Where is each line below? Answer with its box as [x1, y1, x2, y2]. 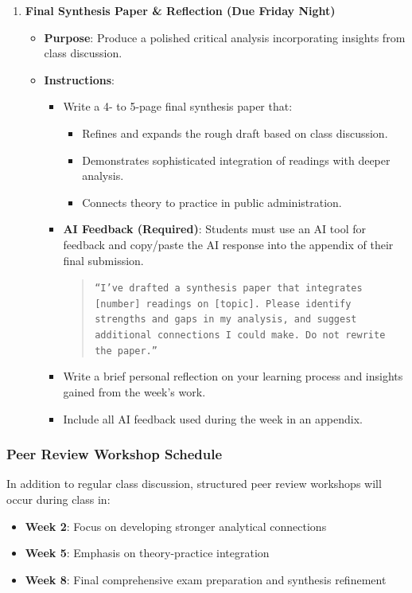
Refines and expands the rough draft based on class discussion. [82, 124, 388, 141]
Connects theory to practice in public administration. [82, 193, 342, 210]
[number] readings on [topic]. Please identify [95, 298, 352, 310]
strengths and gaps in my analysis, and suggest [95, 314, 357, 326]
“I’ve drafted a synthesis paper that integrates [95, 283, 363, 295]
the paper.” [95, 345, 157, 357]
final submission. [63, 252, 144, 268]
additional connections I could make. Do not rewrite [95, 330, 386, 341]
